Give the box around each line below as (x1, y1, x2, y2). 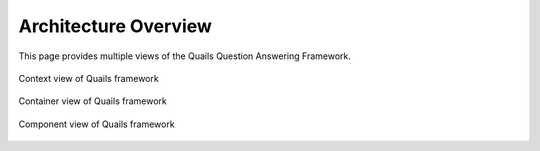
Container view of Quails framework (18, 95, 167, 107)
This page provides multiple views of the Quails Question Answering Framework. (18, 50, 352, 62)
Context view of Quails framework (18, 72, 159, 84)
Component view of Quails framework (18, 118, 175, 130)
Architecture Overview (18, 15, 212, 37)
